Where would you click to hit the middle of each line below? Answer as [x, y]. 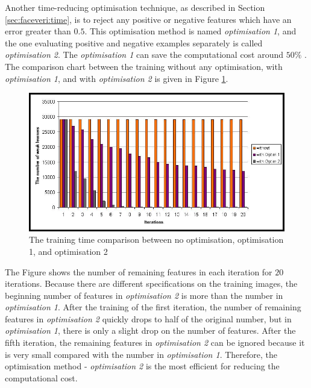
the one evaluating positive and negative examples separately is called [134, 42]
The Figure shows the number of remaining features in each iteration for [139, 271]
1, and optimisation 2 [68, 251]
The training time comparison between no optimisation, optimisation [156, 239]
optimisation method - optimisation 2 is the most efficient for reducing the [142, 366]
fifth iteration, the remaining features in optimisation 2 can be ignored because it [155, 343]
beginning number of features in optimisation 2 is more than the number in [144, 295]
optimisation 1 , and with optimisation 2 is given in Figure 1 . [117, 78]
